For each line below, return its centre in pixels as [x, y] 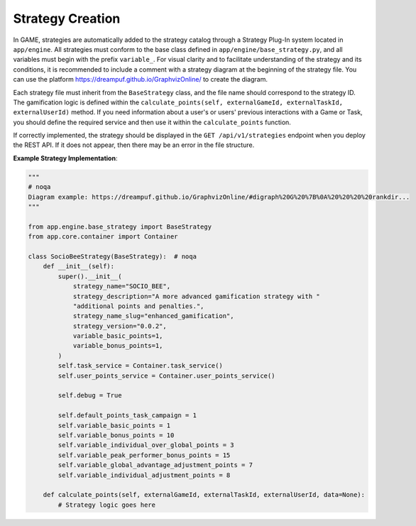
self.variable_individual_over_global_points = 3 [146, 445]
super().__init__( [90, 276]
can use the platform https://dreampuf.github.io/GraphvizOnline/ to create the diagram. [140, 80]
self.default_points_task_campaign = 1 [127, 416]
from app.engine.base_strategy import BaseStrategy [120, 226]
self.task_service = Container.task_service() [140, 366]
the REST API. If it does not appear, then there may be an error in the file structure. [134, 145]
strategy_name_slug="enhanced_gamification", [153, 316]
